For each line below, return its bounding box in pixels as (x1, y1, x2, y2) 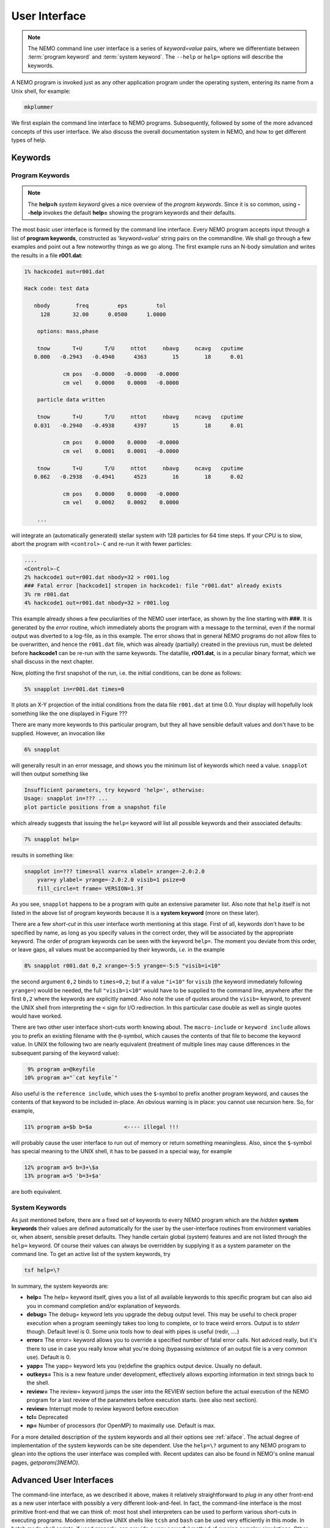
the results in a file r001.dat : (11, 251, 83, 259)
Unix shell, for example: (11, 87, 71, 95)
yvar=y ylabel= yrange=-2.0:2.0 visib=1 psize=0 (37, 876, 186, 883)
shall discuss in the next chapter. (11, 658, 94, 666)
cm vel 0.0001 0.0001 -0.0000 (62, 447, 180, 455)
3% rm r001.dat (24, 590, 70, 598)
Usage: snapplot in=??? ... (24, 795, 108, 802)
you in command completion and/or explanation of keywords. (26, 1302, 182, 1309)
